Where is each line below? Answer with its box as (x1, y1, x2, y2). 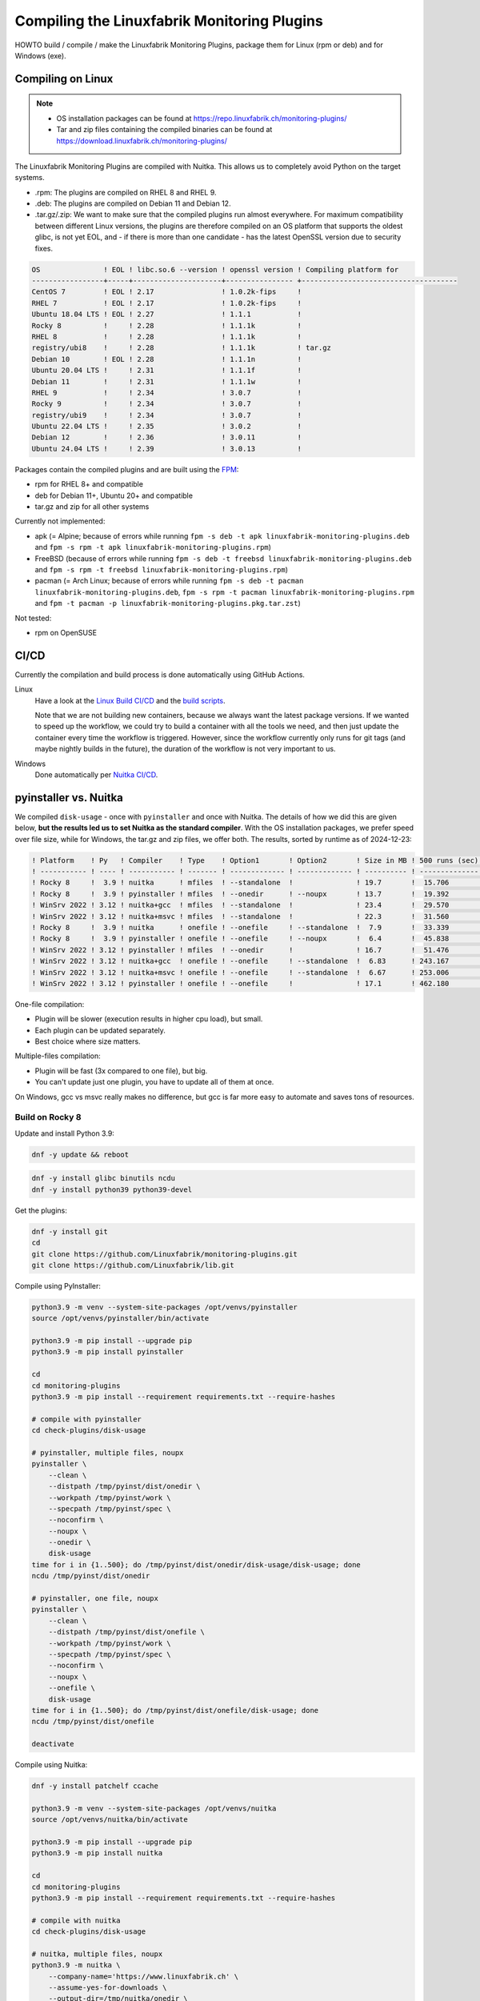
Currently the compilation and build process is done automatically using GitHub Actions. (14, 669, 306, 680)
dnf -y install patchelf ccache (31, 1782, 159, 1790)
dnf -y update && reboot (31, 1149, 130, 1159)
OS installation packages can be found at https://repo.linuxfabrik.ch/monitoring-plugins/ (56, 113, 347, 123)
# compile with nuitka (31, 1915, 121, 1925)
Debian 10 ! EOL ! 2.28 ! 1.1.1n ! (31, 355, 302, 363)
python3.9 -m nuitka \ (31, 1961, 121, 1970)
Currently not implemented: (14, 516, 106, 526)
